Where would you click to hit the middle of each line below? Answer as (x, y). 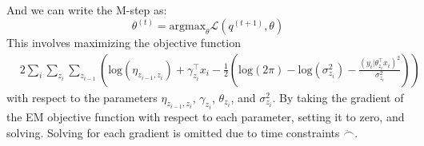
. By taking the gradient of (338, 97)
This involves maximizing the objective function (124, 43)
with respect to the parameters (82, 97)
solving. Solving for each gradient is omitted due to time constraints (173, 132)
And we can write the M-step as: (87, 10)
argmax (188, 27)
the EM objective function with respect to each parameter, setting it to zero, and (206, 117)
